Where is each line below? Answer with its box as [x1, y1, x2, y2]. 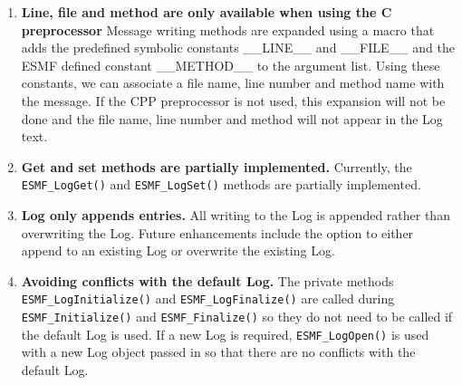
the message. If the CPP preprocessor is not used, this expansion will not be [21, 91, 446, 110]
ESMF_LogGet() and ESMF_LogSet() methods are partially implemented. [21, 175, 421, 194]
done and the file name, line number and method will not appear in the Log [21, 109, 443, 128]
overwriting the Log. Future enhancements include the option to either [21, 223, 414, 242]
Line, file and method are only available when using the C [21, 3, 392, 21]
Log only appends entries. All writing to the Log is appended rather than [21, 206, 450, 224]
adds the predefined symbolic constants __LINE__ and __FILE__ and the [21, 38, 455, 57]
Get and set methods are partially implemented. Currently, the [21, 157, 412, 176]
